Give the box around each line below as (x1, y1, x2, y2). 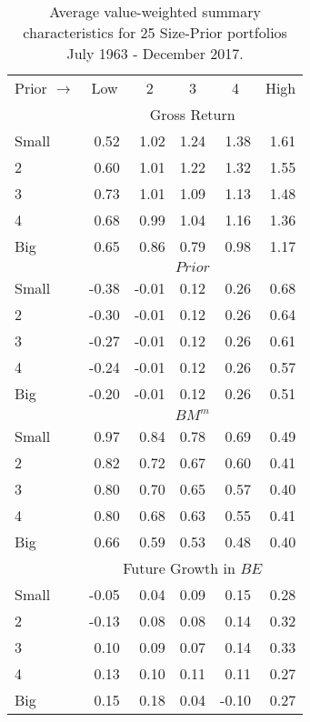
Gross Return (149, 104, 235, 125)
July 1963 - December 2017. (66, 43, 244, 64)
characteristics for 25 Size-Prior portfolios (23, 22, 287, 43)
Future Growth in (123, 557, 235, 578)
